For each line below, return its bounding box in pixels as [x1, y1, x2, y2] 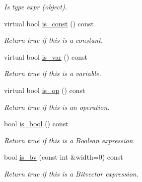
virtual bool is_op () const [4, 85, 85, 95]
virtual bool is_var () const [4, 51, 87, 62]
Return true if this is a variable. [4, 68, 101, 79]
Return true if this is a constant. [4, 35, 103, 45]
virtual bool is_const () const [4, 18, 94, 28]
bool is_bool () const [4, 118, 69, 129]
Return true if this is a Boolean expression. [4, 135, 135, 145]
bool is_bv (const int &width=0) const [4, 152, 123, 162]
